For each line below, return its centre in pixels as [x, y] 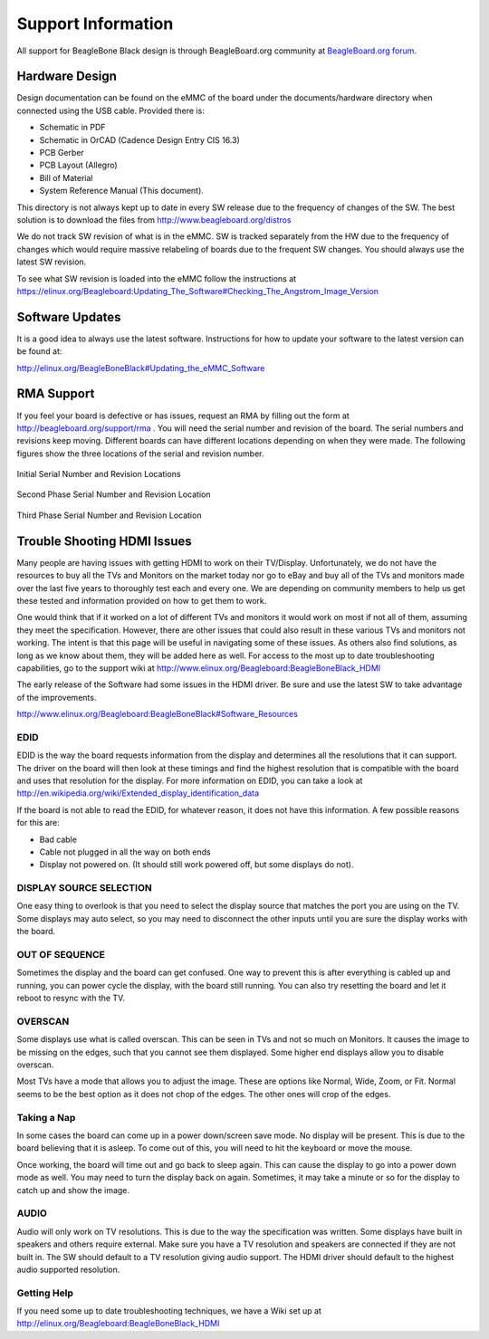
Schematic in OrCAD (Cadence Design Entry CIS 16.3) [139, 139]
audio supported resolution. [68, 1269]
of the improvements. [57, 697]
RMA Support [56, 394]
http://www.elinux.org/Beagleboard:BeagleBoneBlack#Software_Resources [158, 714]
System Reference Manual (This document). [121, 191]
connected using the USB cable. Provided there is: [111, 110]
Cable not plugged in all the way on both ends [125, 852]
